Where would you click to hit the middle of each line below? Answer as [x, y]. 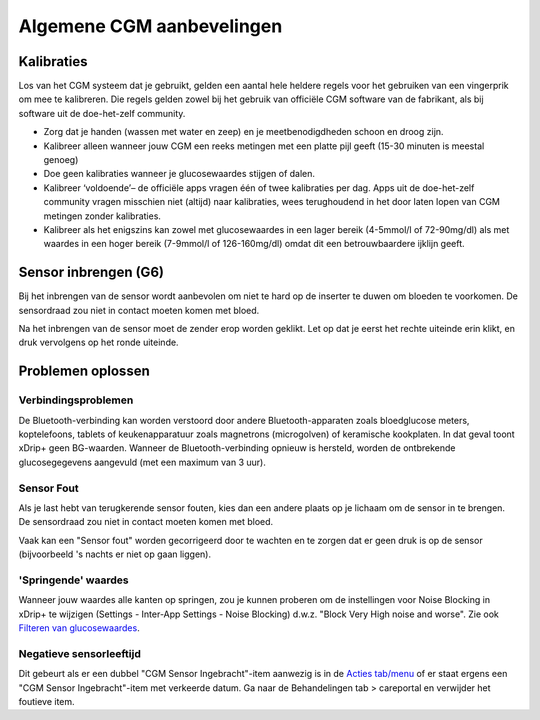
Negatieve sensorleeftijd [80, 653]
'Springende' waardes [73, 580]
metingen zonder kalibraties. [102, 216]
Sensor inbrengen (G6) [91, 272]
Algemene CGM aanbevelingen [150, 26]
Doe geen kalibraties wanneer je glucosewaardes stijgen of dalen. [179, 174]
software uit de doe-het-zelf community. [102, 113]
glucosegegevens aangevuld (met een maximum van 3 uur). [142, 462]
